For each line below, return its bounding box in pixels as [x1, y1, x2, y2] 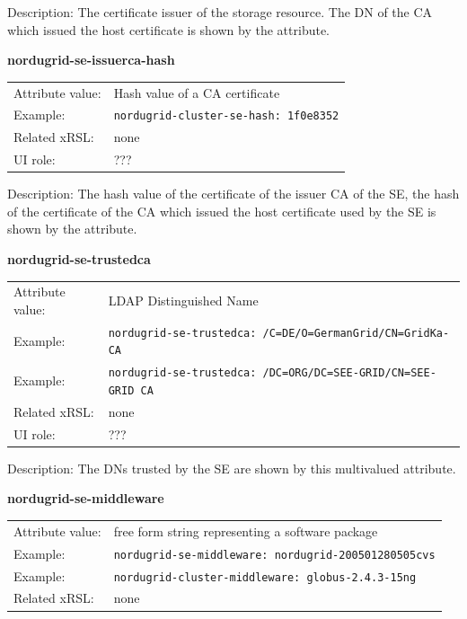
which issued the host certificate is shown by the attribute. [7, 20, 330, 39]
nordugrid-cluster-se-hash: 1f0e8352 [113, 110, 339, 123]
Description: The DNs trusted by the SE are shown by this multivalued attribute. [7, 458, 456, 477]
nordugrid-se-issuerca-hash [7, 50, 175, 69]
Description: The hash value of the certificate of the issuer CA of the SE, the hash [7, 184, 460, 203]
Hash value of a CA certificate [113, 83, 280, 102]
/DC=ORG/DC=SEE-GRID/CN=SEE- [262, 367, 436, 380]
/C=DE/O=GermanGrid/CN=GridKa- [262, 326, 450, 340]
